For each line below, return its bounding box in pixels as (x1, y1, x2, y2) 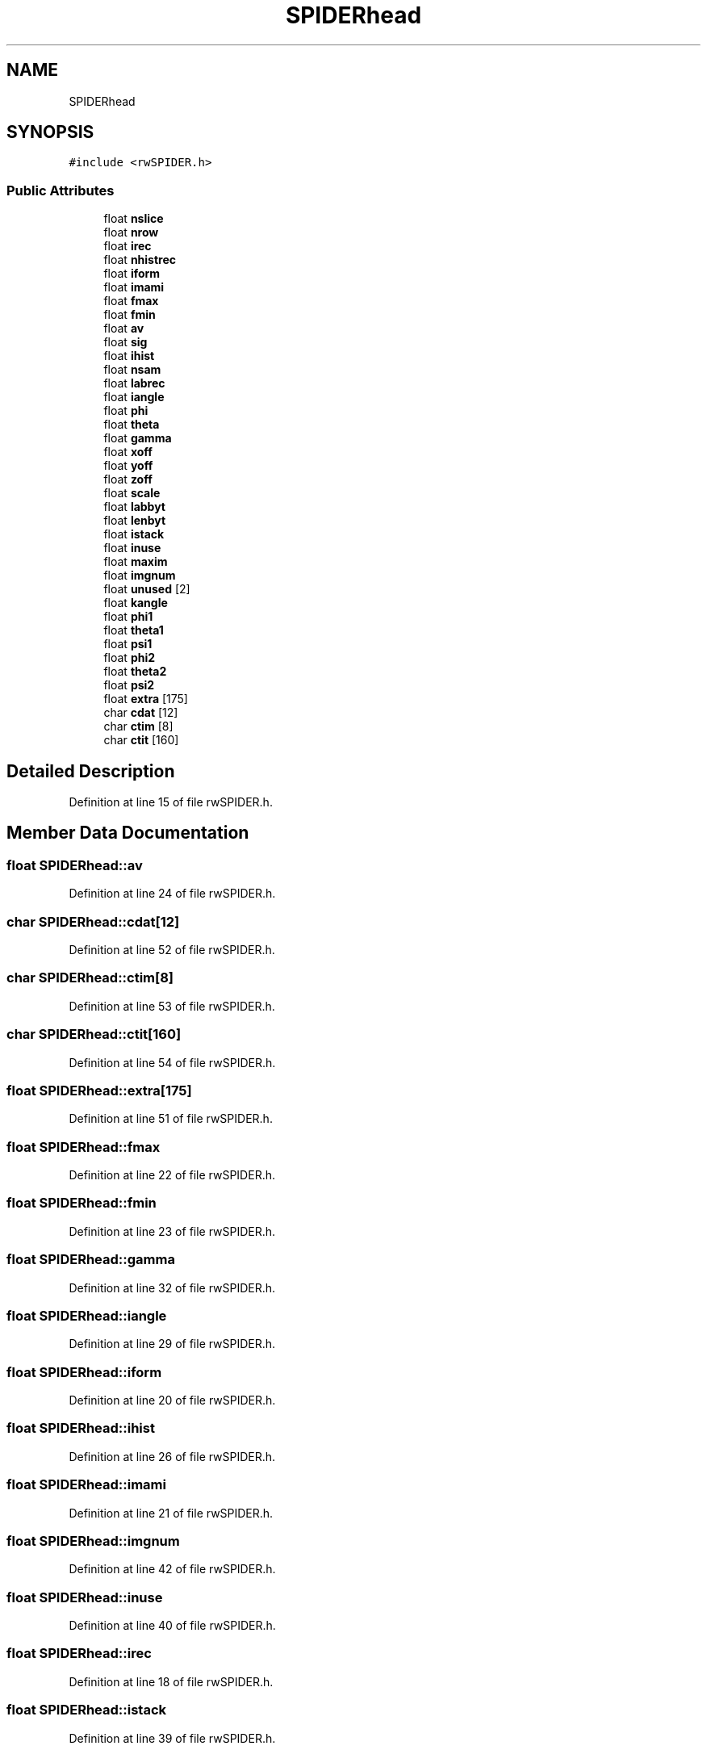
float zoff (103, 472, 153, 487)
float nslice (103, 211, 164, 226)
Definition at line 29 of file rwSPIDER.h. (69, 1337, 276, 1351)
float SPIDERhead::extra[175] (6, 1082, 192, 1099)
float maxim (103, 555, 168, 569)
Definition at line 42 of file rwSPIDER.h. (69, 1562, 276, 1576)
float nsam (103, 362, 161, 377)
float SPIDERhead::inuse (6, 1589, 163, 1606)
